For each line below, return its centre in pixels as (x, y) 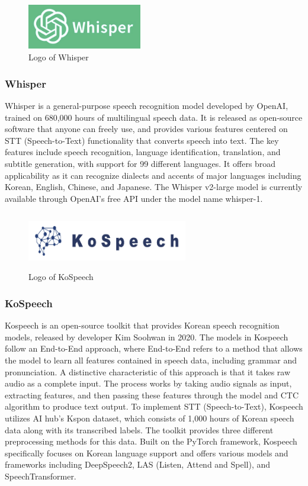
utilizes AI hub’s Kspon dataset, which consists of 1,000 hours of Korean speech (150, 418)
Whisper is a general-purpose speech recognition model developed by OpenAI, (147, 105)
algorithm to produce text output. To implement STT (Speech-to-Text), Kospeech (154, 406)
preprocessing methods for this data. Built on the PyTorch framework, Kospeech (151, 441)
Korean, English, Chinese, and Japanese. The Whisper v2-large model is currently (154, 187)
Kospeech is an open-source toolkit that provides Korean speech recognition (142, 325)
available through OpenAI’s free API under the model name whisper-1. (134, 198)
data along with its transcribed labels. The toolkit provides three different (139, 429)
